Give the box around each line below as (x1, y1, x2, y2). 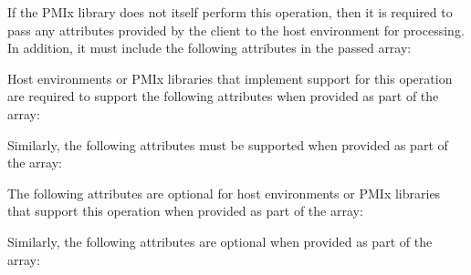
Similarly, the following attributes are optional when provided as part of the (7, 231, 433, 250)
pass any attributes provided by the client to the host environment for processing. (7, 20, 465, 39)
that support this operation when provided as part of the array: (7, 201, 363, 220)
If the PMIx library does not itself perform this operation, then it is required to (7, 3, 453, 21)
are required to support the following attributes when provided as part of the (7, 87, 439, 106)
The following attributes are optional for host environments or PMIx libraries (7, 183, 441, 202)
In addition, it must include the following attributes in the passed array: (7, 38, 412, 57)
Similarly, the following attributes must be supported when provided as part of (7, 135, 448, 154)
